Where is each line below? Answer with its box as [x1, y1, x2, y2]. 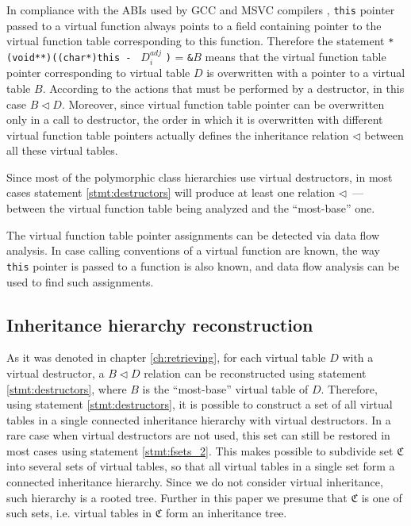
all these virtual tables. [6, 142, 118, 159]
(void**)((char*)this [6, 52, 121, 63]
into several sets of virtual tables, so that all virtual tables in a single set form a [6, 458, 395, 474]
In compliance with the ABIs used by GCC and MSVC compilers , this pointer [6, 2, 395, 17]
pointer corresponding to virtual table [6, 64, 190, 81]
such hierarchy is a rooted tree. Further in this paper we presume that [6, 489, 348, 505]
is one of [361, 489, 402, 505]
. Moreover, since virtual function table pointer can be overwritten [61, 95, 385, 112]
